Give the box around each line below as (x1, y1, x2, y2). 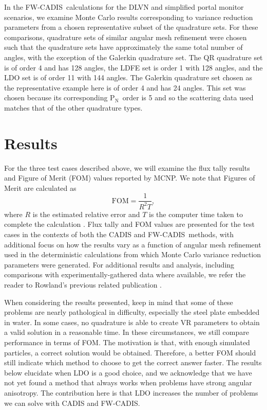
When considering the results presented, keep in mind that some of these (4, 296, 233, 307)
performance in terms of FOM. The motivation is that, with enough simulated (4, 336, 250, 347)
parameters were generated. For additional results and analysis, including (4, 259, 235, 270)
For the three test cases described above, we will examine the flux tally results (4, 162, 250, 173)
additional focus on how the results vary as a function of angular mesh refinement (4, 239, 261, 249)
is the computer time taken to (149, 208, 243, 219)
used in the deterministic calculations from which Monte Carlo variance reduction (4, 249, 261, 260)
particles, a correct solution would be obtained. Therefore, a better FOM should (4, 347, 256, 358)
